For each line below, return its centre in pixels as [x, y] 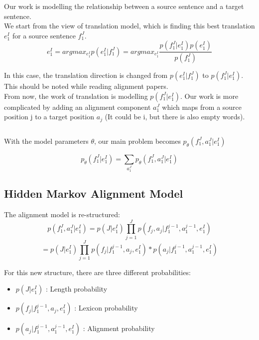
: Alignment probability [119, 328]
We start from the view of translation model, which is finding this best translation [129, 26]
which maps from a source [202, 107]
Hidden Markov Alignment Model [94, 193]
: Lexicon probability [106, 308]
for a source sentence [44, 35]
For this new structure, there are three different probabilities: [97, 272]
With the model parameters [46, 141]
